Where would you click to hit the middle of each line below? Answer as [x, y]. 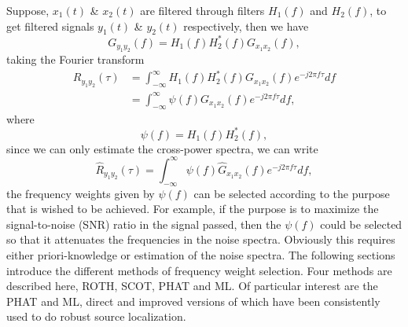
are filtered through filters [202, 10]
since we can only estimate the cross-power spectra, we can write [162, 148]
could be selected [361, 224]
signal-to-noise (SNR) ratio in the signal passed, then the [144, 224]
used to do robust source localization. [96, 316]
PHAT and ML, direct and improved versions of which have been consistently [193, 301]
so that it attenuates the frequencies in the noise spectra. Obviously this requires [201, 239]
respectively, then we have [246, 26]
